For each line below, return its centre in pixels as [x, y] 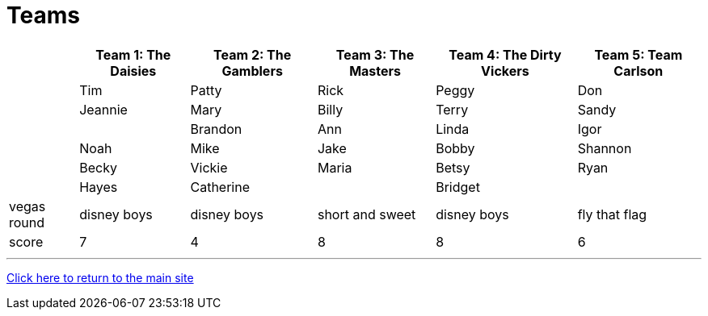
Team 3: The [375, 54]
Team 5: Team [638, 54]
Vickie [209, 167]
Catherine [220, 187]
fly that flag [612, 214]
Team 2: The [253, 54]
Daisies [133, 71]
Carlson [638, 71]
